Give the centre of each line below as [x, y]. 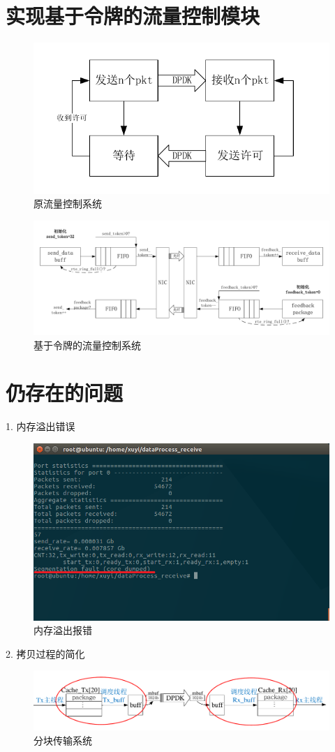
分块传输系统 [63, 740]
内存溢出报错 [63, 630]
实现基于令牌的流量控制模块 [133, 16]
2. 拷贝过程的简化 [45, 653]
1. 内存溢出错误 [40, 426]
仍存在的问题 [65, 393]
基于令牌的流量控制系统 [87, 345]
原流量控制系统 [68, 204]
